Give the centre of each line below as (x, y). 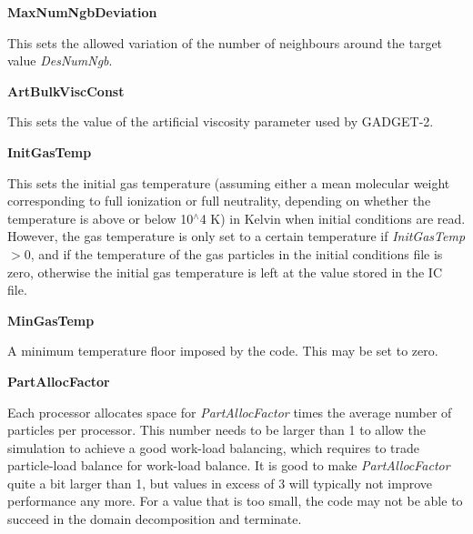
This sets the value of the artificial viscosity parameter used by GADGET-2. (221, 121)
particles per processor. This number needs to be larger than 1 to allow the (216, 430)
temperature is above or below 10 (101, 218)
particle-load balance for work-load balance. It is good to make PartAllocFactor (229, 465)
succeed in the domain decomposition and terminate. (155, 519)
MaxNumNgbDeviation (82, 12)
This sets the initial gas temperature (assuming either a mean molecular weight (229, 182)
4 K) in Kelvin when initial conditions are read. (332, 218)
